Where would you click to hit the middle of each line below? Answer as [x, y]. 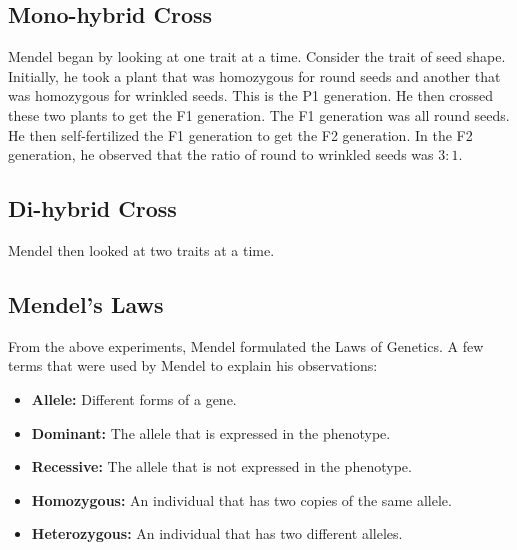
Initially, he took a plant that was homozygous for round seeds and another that [254, 75]
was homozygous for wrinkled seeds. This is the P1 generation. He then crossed [251, 95]
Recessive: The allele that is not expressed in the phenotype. [221, 466]
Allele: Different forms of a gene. [134, 398]
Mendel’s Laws [86, 303]
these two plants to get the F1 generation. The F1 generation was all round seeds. [259, 114]
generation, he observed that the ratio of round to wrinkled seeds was [221, 154]
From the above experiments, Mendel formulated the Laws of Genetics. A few [246, 345]
